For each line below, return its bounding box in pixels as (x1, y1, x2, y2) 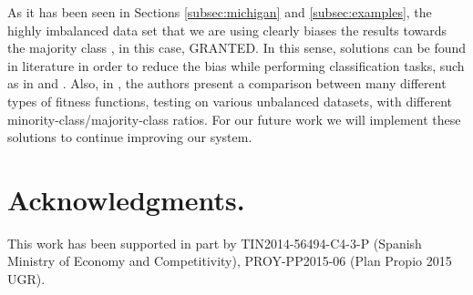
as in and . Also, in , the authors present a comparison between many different (7, 74, 447, 93)
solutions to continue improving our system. (7, 127, 252, 147)
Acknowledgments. (7, 180, 245, 218)
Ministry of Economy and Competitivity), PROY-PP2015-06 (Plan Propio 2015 (7, 251, 452, 270)
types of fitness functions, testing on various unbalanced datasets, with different (7, 91, 452, 110)
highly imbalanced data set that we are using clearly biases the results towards (7, 20, 447, 39)
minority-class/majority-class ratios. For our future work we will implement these (7, 109, 461, 128)
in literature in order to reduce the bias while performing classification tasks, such (7, 56, 465, 75)
